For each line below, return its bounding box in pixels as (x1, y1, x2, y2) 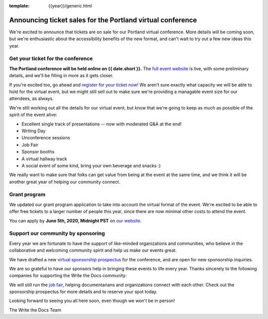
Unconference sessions (21, 135, 70, 141)
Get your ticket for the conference (9, 55, 93, 62)
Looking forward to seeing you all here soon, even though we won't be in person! (9, 298, 175, 304)
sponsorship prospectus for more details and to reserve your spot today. (9, 289, 158, 295)
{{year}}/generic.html (48, 3, 92, 8)
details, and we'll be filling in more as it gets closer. (9, 73, 114, 79)
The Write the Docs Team (9, 307, 62, 313)
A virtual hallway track (21, 156, 67, 162)
